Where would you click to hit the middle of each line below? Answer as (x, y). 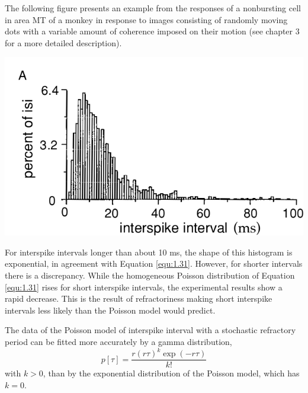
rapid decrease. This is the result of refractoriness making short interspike (139, 298)
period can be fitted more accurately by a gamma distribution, (118, 341)
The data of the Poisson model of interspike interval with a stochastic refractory (150, 330)
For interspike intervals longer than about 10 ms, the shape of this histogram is (149, 252)
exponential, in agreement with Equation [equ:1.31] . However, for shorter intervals (154, 263)
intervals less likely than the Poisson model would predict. (110, 310)
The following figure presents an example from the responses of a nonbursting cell (153, 8)
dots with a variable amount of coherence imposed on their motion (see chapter (149, 31)
